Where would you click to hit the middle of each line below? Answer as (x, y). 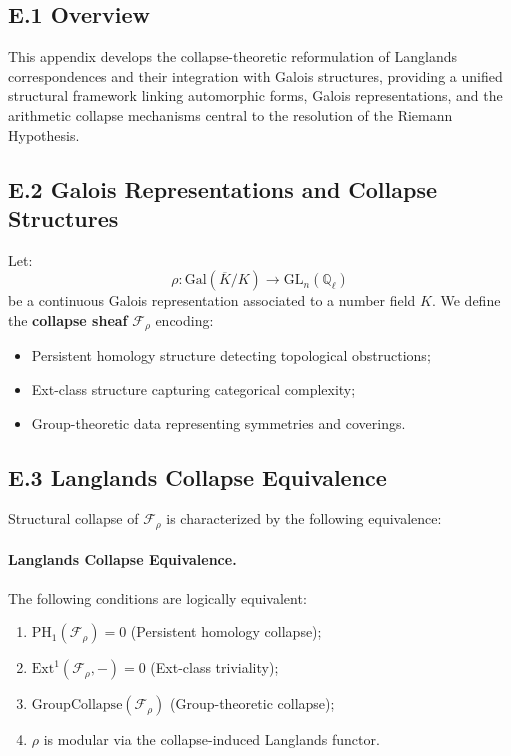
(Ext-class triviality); (214, 667)
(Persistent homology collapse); (226, 631)
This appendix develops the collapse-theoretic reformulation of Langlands (233, 56)
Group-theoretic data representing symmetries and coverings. (218, 422)
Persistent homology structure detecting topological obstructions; (231, 355)
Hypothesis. (44, 134)
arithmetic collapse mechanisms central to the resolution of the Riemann (230, 114)
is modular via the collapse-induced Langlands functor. (211, 739)
